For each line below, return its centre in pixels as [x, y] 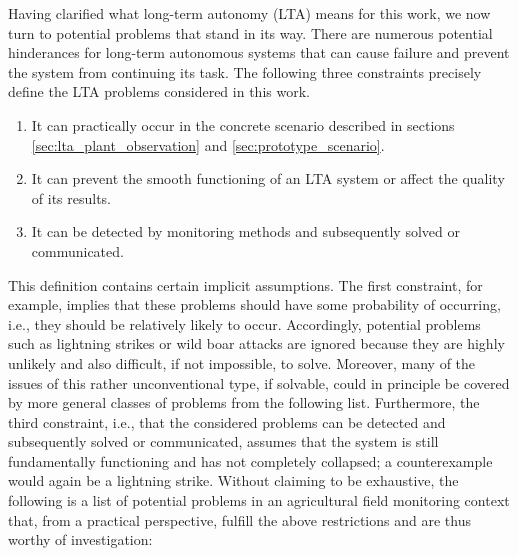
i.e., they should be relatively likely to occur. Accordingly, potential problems [244, 323]
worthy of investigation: [80, 539]
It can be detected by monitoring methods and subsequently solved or [245, 231]
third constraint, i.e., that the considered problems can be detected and [227, 421]
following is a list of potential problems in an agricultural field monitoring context [259, 500]
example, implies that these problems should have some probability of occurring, [254, 304]
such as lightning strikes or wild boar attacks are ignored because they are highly [256, 343]
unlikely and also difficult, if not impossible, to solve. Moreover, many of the [242, 362]
